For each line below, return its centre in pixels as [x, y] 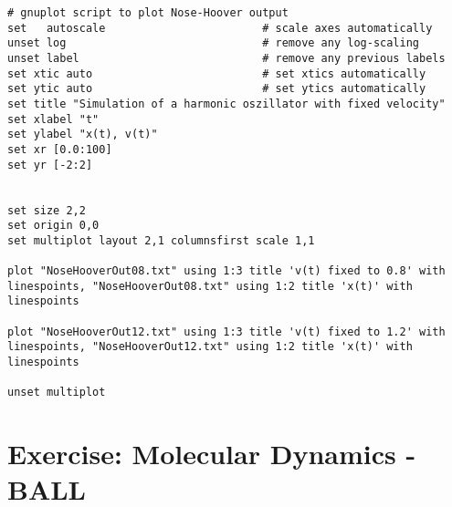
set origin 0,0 [53, 226]
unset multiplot [57, 393]
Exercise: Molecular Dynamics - [212, 454]
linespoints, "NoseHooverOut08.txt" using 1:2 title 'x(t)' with [210, 286]
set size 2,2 [47, 210]
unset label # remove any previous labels [226, 58]
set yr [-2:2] [50, 165]
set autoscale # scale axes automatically [220, 28]
